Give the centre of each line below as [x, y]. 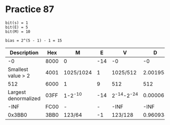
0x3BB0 [17, 115]
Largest [17, 92]
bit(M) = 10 [18, 31]
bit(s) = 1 [17, 23]
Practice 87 [30, 9]
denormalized [24, 98]
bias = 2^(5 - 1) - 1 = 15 [34, 40]
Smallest [18, 69]
